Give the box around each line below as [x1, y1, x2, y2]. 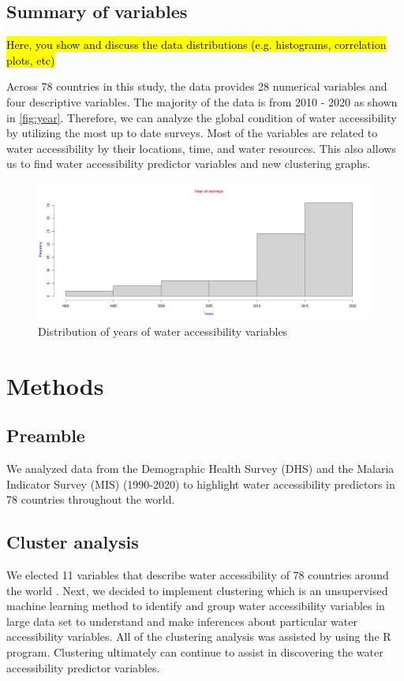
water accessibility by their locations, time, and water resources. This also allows [6, 140, 396, 156]
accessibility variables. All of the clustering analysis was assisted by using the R [6, 628, 391, 645]
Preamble [6, 423, 85, 448]
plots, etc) [6, 51, 55, 68]
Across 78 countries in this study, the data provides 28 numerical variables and [6, 78, 387, 95]
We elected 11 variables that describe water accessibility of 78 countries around [6, 567, 389, 583]
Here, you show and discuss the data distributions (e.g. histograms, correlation [6, 36, 387, 53]
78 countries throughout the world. [6, 491, 175, 508]
